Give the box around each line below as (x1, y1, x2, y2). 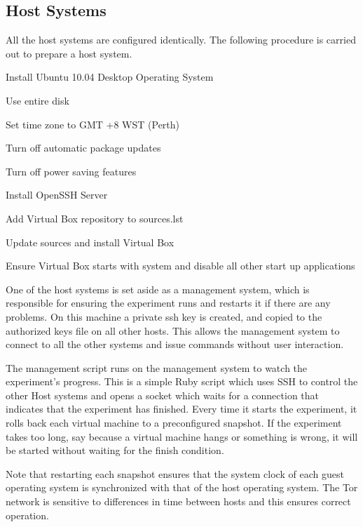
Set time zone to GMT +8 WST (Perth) (6, 116, 180, 131)
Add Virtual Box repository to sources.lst (6, 211, 184, 225)
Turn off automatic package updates (6, 140, 161, 155)
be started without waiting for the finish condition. (6, 443, 224, 458)
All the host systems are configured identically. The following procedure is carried (6, 32, 356, 47)
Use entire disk (6, 93, 69, 107)
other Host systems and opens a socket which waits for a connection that (6, 387, 320, 402)
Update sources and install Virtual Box (6, 234, 174, 249)
